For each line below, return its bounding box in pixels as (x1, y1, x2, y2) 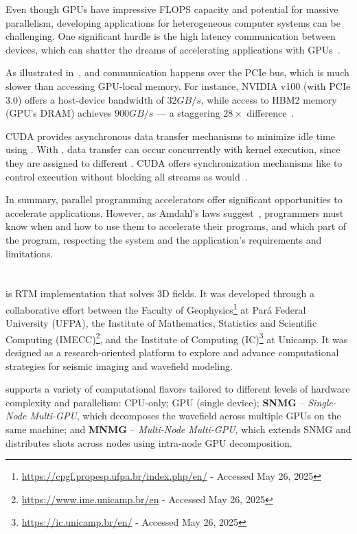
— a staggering (157, 106, 220, 120)
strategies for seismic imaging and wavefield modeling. (5, 358, 233, 373)
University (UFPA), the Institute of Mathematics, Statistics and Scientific (5, 316, 317, 330)
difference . (246, 106, 295, 120)
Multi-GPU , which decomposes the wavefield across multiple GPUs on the (30, 408, 341, 423)
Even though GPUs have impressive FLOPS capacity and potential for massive (5, 2, 338, 16)
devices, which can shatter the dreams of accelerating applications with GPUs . (5, 42, 341, 56)
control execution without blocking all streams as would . (5, 169, 248, 183)
